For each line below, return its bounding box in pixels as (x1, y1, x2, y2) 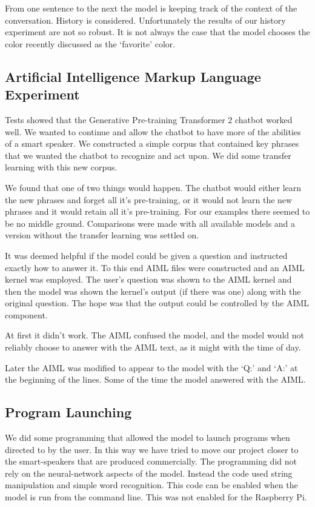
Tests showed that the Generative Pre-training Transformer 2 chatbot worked (5, 113, 293, 126)
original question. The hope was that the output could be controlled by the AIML (5, 297, 310, 309)
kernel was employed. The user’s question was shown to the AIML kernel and (5, 273, 292, 286)
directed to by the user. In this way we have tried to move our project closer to (5, 443, 299, 455)
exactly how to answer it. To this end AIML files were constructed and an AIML (5, 261, 305, 274)
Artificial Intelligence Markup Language (5, 67, 261, 86)
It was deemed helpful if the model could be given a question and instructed (5, 249, 288, 261)
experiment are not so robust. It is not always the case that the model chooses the (5, 25, 310, 38)
